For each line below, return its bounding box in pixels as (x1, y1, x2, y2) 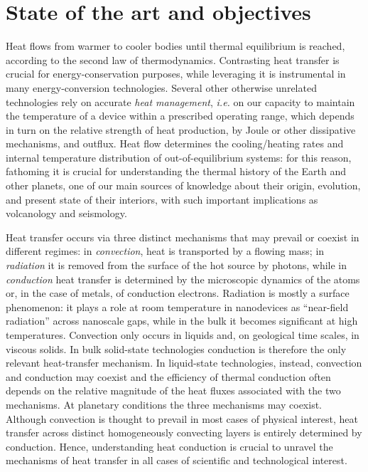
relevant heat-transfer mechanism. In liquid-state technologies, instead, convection (6, 355, 362, 370)
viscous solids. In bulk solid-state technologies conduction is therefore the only (6, 341, 347, 356)
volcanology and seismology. (6, 206, 127, 221)
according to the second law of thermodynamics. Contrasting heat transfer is (6, 52, 340, 67)
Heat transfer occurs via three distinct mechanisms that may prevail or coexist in (6, 229, 359, 244)
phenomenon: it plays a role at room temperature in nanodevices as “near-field (6, 299, 349, 314)
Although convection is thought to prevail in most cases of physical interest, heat (6, 411, 358, 426)
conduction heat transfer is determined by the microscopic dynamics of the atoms (6, 271, 360, 286)
